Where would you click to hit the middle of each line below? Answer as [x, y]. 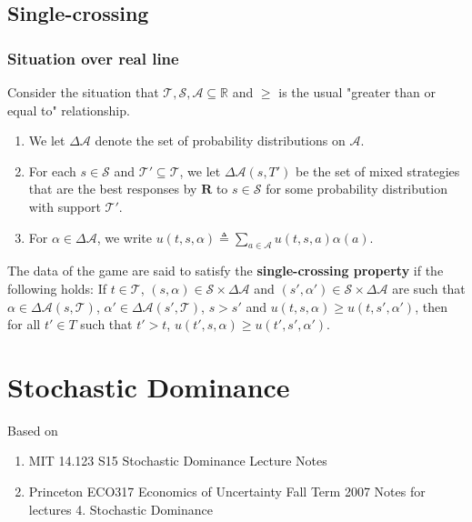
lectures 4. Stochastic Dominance [121, 509]
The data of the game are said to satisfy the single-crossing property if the [226, 271]
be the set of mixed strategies [378, 171]
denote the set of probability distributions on [220, 141]
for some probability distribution [357, 189]
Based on [33, 430]
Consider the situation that [83, 92]
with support [65, 206]
